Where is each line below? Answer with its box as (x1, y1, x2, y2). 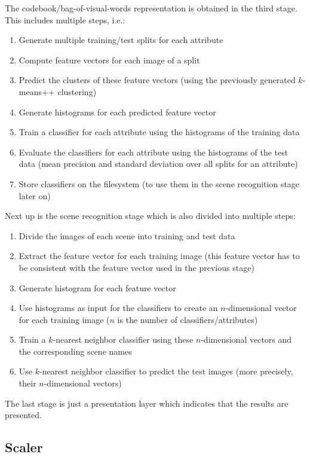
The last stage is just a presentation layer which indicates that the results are (5, 397, 288, 409)
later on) (19, 189, 51, 202)
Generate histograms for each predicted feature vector (19, 105, 216, 118)
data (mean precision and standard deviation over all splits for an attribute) (19, 157, 298, 170)
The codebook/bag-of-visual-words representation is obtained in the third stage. (5, 2, 297, 14)
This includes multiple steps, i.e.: (5, 13, 125, 26)
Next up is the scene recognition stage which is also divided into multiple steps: (5, 209, 296, 222)
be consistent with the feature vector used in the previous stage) (19, 261, 254, 273)
